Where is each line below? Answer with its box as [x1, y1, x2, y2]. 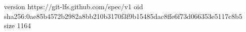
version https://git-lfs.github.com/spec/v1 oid [4, 1, 143, 11]
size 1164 [4, 20, 31, 31]
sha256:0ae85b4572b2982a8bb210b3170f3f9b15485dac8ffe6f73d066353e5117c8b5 [4, 11, 243, 21]
